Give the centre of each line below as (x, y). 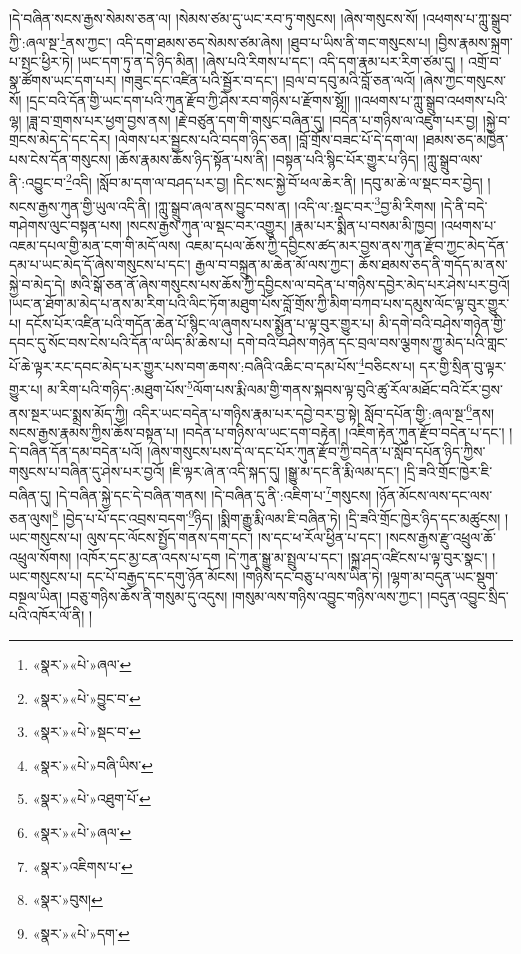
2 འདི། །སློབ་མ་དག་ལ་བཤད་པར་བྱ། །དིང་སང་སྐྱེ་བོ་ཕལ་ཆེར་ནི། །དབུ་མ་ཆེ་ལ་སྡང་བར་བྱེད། (274, 181)
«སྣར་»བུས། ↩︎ (67, 899)
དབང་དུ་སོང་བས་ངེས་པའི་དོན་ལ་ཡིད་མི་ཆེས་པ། (121, 342)
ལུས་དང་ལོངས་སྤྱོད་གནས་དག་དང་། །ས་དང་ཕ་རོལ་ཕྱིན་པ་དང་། (234, 537)
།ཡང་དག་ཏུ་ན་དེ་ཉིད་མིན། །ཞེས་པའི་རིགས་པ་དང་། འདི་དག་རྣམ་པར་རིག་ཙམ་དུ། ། (270, 60)
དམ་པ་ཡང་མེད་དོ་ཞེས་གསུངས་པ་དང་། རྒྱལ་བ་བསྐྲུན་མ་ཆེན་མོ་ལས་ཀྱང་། (182, 264)
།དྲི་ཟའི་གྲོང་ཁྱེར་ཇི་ (448, 471)
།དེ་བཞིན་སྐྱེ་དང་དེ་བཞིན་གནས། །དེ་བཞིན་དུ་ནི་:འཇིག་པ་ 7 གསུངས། (213, 493)
